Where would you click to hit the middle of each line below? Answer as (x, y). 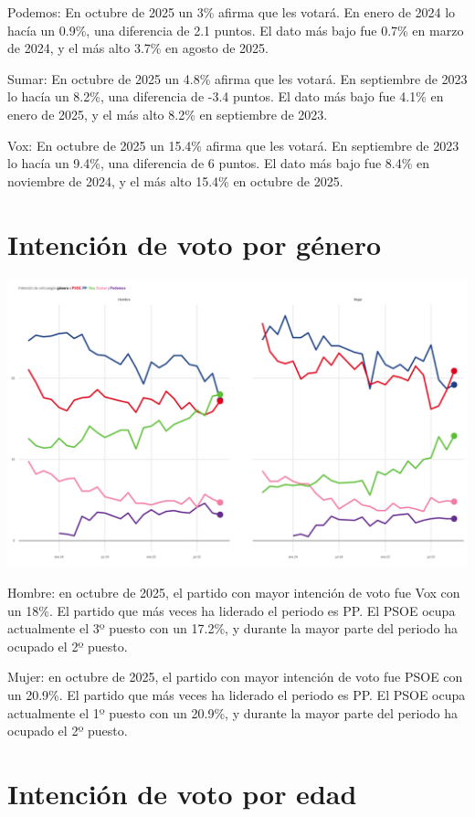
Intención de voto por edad (182, 793)
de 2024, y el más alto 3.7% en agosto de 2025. (138, 48)
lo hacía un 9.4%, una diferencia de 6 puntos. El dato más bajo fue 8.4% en (219, 163)
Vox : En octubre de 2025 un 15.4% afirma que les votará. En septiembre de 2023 (233, 145)
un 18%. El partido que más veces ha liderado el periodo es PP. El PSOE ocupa (232, 610)
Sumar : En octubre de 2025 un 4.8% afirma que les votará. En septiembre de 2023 (237, 78)
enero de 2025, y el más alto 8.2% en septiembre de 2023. (168, 114)
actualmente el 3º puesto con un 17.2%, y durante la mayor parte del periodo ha (232, 628)
